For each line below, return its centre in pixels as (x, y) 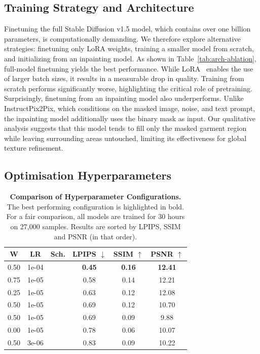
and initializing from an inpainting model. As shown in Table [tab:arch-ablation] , (130, 58)
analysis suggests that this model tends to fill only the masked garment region (125, 128)
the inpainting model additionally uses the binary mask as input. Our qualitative (130, 118)
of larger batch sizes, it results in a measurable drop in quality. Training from (124, 78)
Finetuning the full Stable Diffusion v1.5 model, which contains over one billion (127, 29)
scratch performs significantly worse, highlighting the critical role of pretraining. (128, 88)
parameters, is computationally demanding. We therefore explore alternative (122, 38)
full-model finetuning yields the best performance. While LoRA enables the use (129, 68)
